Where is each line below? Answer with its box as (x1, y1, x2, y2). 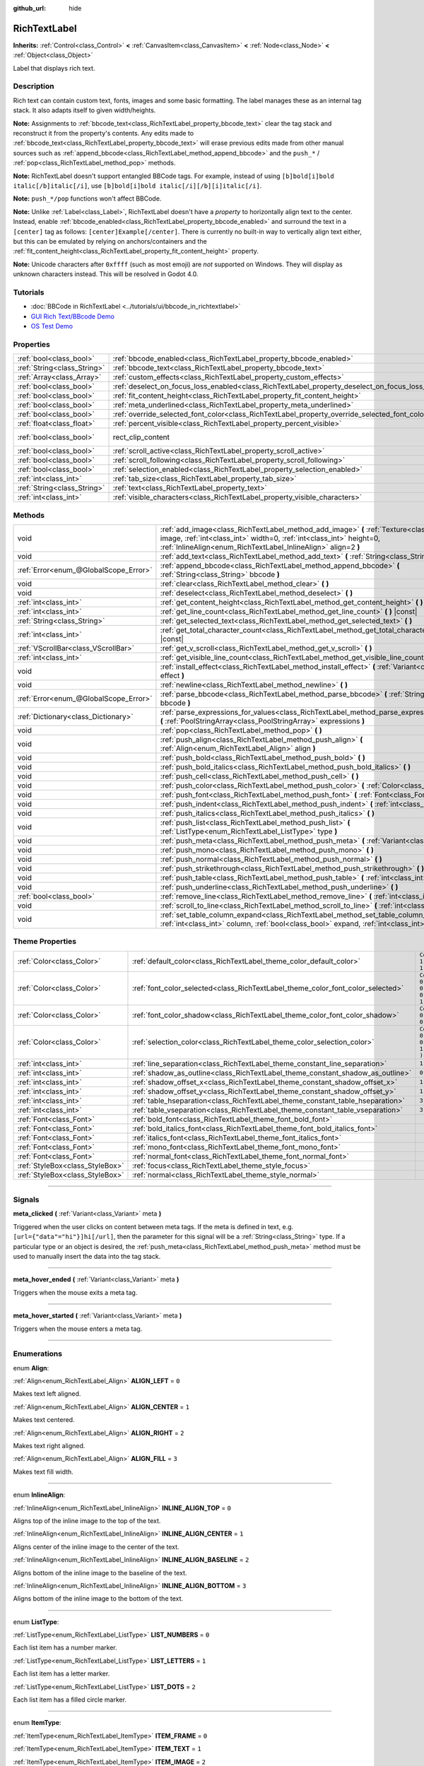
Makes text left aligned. (13, 1389, 81, 1398)
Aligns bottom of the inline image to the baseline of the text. (13, 1568, 187, 1577)
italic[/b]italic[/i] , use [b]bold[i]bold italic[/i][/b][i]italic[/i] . (13, 181, 262, 190)
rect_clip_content (112, 432, 170, 442)
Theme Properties (13, 937, 77, 947)
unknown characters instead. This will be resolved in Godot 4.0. (13, 270, 199, 278)
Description (13, 81, 54, 91)
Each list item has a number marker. (13, 1643, 117, 1652)
